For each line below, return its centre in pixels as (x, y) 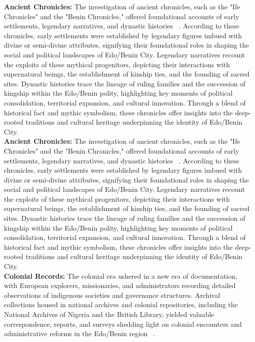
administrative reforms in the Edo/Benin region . (80, 333)
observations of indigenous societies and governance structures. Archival (112, 295)
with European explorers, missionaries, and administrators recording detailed (120, 285)
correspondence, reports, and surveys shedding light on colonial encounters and (123, 324)
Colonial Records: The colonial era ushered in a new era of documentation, (121, 276)
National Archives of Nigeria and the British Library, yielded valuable (109, 314)
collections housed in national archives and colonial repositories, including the (121, 304)
